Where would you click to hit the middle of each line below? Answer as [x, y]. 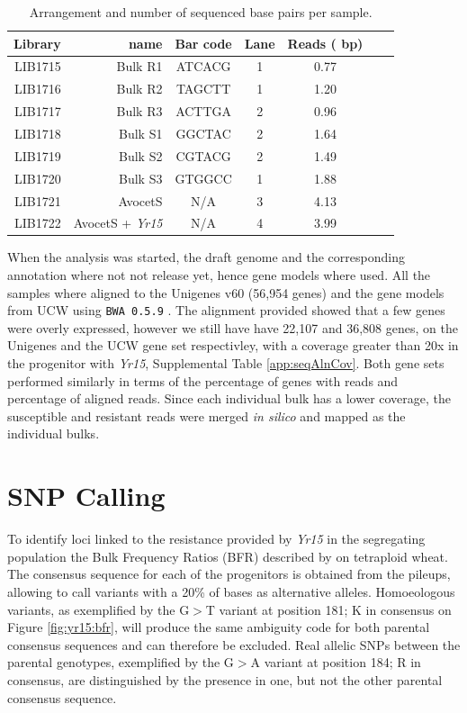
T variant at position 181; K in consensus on [328, 609]
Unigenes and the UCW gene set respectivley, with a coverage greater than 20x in [233, 345]
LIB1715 [37, 66]
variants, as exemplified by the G [99, 609]
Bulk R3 [139, 111]
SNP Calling [86, 496]
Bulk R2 [139, 89]
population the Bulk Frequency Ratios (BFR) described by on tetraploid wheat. [228, 556]
